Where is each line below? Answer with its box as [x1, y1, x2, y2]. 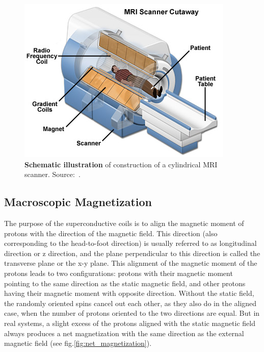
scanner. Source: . [24, 169, 81, 180]
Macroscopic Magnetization [4, 194, 152, 210]
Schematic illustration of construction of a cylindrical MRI [24, 159, 218, 169]
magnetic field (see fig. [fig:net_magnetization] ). [4, 338, 152, 348]
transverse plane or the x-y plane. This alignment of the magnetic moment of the [4, 258, 257, 268]
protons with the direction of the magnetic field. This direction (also [4, 228, 218, 238]
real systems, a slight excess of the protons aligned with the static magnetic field [4, 317, 255, 328]
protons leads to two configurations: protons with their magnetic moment [4, 267, 233, 278]
